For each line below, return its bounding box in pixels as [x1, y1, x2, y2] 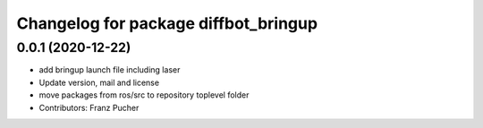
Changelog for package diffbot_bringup [16, 13, 318, 33]
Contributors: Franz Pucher [38, 102, 140, 113]
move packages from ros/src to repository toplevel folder [38, 90, 250, 100]
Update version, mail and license [38, 77, 160, 88]
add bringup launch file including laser [38, 64, 181, 75]
